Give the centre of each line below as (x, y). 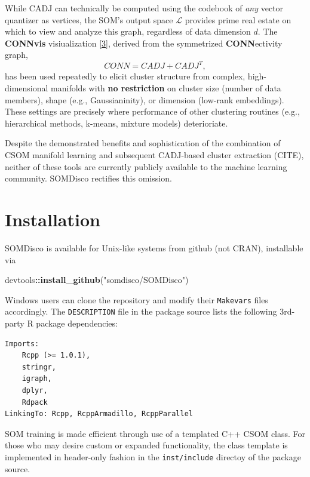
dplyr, (35, 390)
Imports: (22, 344)
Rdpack (35, 402)
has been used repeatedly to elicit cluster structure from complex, (125, 76)
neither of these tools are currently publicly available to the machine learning (146, 166)
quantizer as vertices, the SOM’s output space (89, 19)
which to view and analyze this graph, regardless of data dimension (128, 31)
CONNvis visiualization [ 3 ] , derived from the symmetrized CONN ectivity (144, 43)
